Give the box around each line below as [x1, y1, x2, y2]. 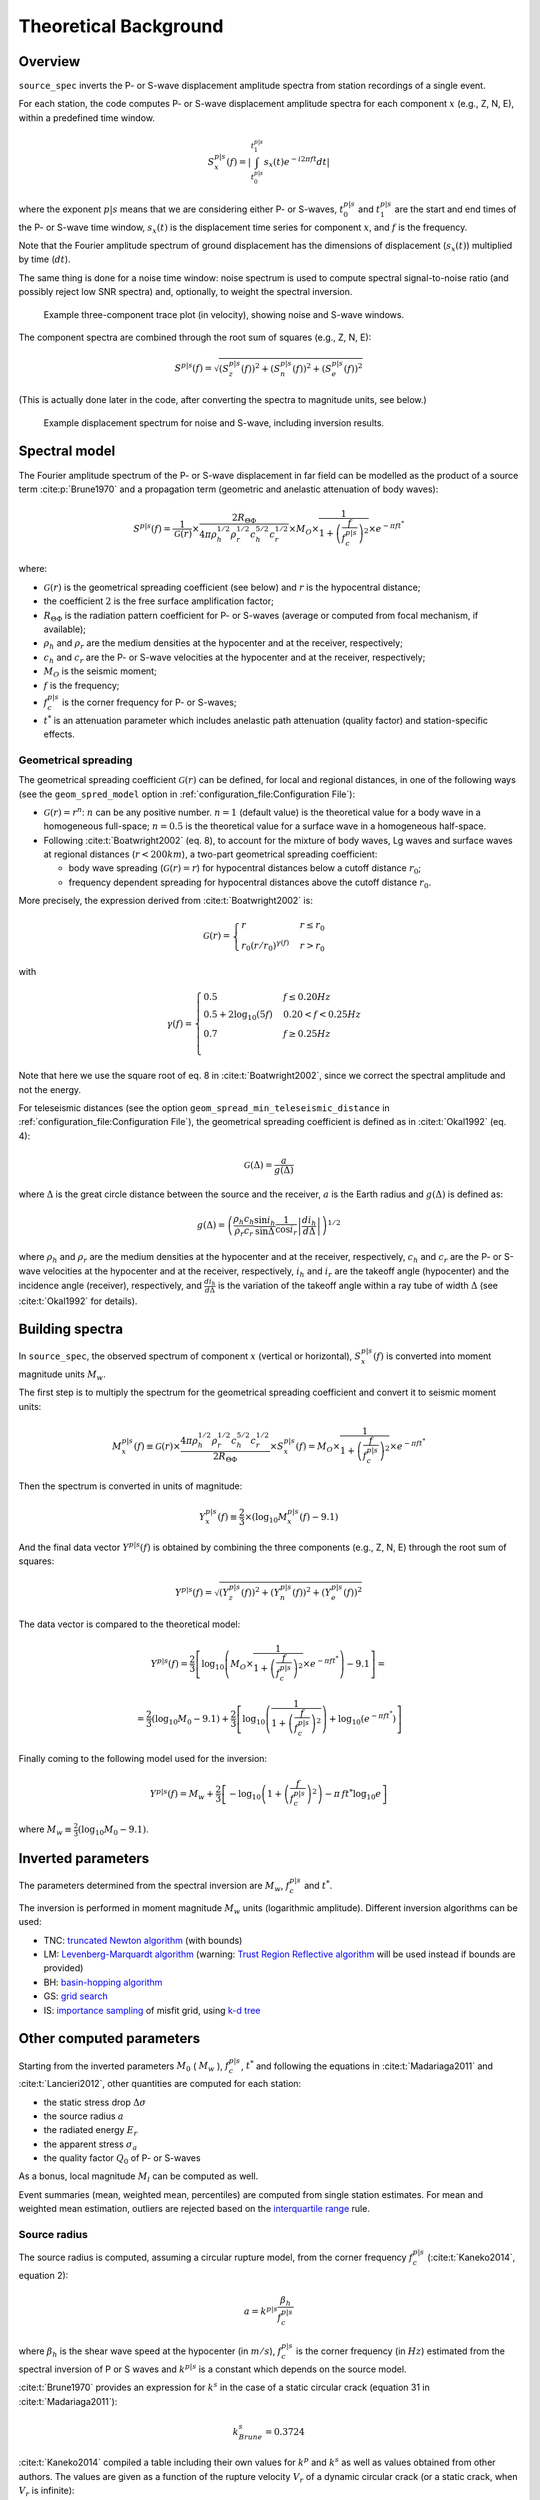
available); [43, 623, 87, 635]
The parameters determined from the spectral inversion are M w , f [18, 1880, 290, 1894]
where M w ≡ [18, 1823, 72, 1837]
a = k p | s [243, 2304, 279, 2317]
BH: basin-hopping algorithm [43, 1976, 163, 1988]
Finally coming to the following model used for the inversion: [18, 1753, 268, 1765]
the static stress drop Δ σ [43, 2096, 147, 2108]
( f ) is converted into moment [373, 1350, 492, 1362]
